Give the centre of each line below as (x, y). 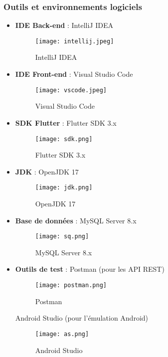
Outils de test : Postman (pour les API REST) (90, 269)
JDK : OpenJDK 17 (47, 171)
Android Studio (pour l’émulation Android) (82, 318)
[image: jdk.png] (64, 188)
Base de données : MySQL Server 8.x (76, 220)
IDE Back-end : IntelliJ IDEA (64, 25)
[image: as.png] (62, 334)
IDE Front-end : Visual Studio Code (74, 74)
